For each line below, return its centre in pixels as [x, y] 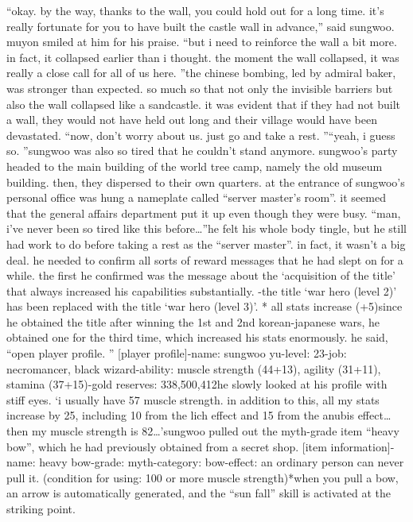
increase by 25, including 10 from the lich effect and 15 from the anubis [180, 415]
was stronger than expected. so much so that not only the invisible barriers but [200, 88]
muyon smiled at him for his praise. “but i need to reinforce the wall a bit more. [202, 42]
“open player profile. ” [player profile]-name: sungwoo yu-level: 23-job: [177, 353]
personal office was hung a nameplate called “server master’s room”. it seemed [196, 197]
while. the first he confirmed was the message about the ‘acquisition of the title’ [201, 275]
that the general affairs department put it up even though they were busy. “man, [204, 213]
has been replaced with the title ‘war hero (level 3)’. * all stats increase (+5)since [205, 306]
